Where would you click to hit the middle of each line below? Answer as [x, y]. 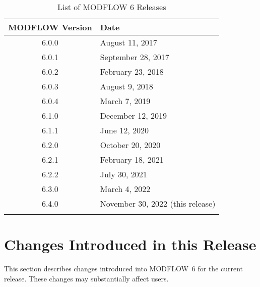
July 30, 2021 [123, 174]
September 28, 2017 [135, 57]
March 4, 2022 [125, 189]
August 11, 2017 [128, 42]
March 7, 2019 [125, 101]
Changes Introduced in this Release [130, 244]
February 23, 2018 [132, 71]
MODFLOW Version [50, 27]
